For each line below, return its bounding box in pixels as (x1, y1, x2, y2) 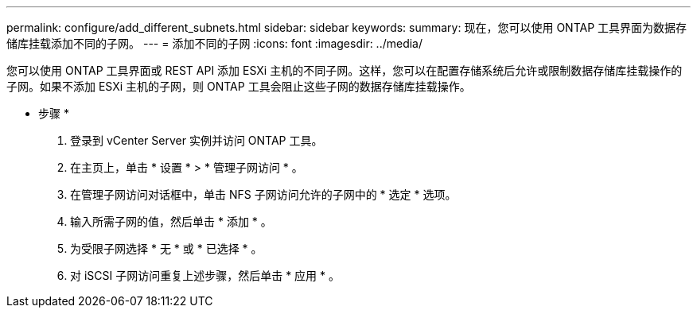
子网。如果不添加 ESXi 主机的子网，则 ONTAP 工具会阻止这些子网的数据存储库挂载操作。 (6, 79, 471, 93)
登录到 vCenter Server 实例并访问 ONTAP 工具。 (70, 134, 323, 147)
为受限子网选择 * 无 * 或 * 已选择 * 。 (70, 242, 263, 255)
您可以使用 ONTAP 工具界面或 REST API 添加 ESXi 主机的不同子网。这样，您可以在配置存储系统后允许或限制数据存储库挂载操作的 (6, 64, 683, 77)
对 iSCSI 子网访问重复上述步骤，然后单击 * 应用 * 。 (70, 269, 340, 282)
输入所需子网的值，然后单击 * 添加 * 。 (70, 215, 272, 228)
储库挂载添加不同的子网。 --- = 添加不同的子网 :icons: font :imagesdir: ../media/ (6, 37, 423, 50)
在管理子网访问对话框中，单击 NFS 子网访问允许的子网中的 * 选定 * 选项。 (70, 188, 457, 201)
